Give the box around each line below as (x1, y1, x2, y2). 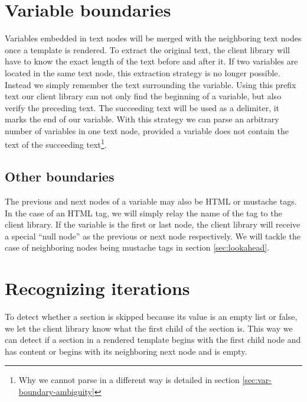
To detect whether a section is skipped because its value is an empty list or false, (5, 310, 298, 323)
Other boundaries (5, 167, 115, 186)
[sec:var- (242, 374, 272, 386)
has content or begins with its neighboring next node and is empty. (5, 345, 247, 357)
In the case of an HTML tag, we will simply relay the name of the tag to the (5, 206, 282, 219)
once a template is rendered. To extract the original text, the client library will (5, 43, 290, 56)
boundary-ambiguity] (18, 385, 94, 397)
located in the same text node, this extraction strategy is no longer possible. (5, 66, 280, 79)
